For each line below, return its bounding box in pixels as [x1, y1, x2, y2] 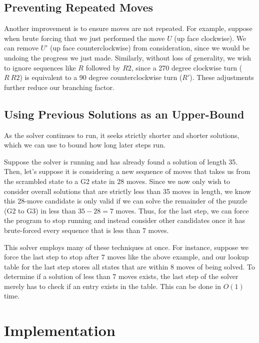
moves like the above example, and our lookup [107, 251, 249, 262]
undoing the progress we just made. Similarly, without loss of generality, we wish [4, 52, 251, 62]
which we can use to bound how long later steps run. [4, 139, 166, 150]
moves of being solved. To [176, 261, 255, 271]
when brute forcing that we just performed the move [4, 32, 165, 43]
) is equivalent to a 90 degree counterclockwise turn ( [19, 72, 182, 82]
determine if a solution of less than [4, 271, 110, 281]
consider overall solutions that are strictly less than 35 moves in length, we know [4, 185, 251, 196]
